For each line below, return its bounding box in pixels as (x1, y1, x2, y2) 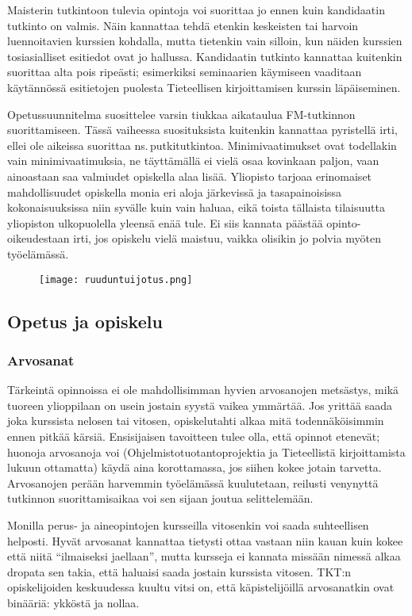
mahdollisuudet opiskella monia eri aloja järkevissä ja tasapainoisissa (7, 183, 342, 200)
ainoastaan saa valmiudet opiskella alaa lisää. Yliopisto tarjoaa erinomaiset (7, 167, 372, 184)
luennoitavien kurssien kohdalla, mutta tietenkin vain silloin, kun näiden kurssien (7, 33, 402, 49)
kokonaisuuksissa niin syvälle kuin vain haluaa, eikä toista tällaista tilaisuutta (7, 199, 385, 216)
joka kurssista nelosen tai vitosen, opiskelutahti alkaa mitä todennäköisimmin (7, 412, 384, 429)
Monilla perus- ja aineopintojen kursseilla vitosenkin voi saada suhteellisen (7, 516, 369, 533)
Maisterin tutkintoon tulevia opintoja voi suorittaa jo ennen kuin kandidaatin (7, 2, 385, 17)
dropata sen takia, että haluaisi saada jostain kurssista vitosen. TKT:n (7, 563, 352, 580)
